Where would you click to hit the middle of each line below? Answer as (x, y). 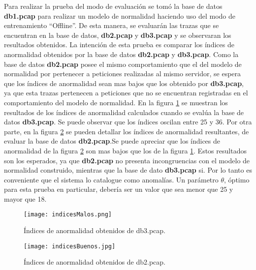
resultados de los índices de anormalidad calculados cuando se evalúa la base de (124, 112)
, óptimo (237, 179)
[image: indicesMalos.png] (68, 215)
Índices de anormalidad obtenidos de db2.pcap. (95, 262)
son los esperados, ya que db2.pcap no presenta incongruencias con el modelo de (127, 160)
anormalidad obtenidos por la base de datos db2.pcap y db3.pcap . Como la (121, 54)
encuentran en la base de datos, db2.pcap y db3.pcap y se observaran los (118, 35)
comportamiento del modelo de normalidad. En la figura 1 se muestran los (116, 102)
